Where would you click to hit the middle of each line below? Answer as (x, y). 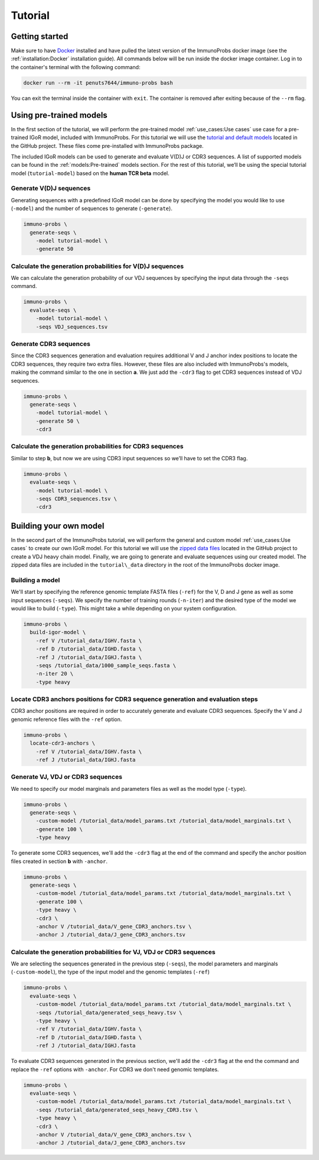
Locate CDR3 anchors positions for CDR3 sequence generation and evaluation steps (134, 699)
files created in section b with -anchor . (59, 861)
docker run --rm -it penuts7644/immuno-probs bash (98, 83)
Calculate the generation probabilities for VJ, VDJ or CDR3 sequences (113, 952)
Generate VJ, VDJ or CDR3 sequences (66, 777)
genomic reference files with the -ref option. (66, 719)
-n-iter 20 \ (55, 674)
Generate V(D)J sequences (51, 188)
